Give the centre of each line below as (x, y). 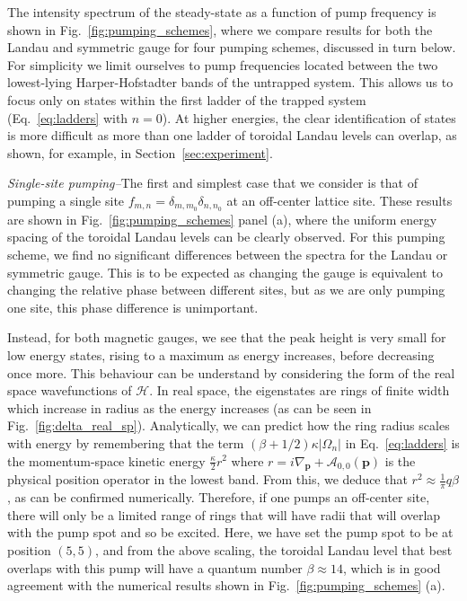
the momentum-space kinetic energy (106, 460)
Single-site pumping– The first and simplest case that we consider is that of (212, 183)
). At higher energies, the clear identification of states (309, 117)
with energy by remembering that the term (126, 442)
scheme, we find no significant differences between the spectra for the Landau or (228, 254)
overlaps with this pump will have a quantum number (155, 567)
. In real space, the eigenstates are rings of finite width (300, 390)
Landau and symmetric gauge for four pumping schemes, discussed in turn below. (232, 47)
